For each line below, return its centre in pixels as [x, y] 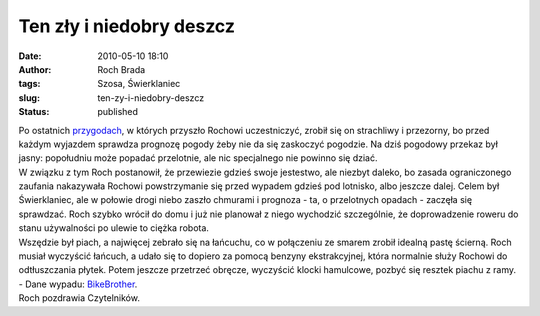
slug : [29, 97]
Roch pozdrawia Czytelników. [79, 298]
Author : [35, 69]
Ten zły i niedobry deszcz [126, 26]
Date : [30, 56]
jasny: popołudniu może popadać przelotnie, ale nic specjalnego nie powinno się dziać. [198, 158]
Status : [34, 112]
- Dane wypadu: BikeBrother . [78, 284]
